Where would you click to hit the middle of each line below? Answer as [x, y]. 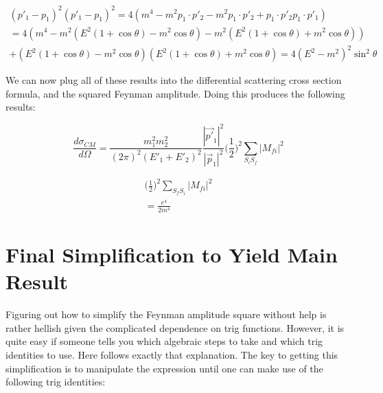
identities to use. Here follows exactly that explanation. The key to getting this [172, 355]
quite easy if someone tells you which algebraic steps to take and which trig [164, 341]
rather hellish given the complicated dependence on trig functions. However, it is [175, 327]
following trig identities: [56, 382]
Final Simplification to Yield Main [172, 255]
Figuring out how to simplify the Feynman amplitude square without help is [166, 314]
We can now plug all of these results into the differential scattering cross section [174, 80]
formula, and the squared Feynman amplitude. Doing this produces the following [175, 93]
